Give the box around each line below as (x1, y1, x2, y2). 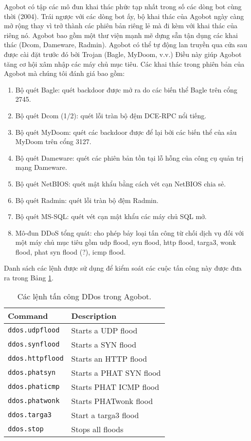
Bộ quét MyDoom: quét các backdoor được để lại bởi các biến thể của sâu (15, 127, 237, 137)
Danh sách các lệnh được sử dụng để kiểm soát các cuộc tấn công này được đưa (4, 263, 242, 273)
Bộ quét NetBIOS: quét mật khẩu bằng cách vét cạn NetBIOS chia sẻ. (15, 178, 226, 188)
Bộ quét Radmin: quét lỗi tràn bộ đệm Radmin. (15, 195, 159, 205)
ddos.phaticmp (8, 383, 60, 391)
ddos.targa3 (8, 411, 52, 419)
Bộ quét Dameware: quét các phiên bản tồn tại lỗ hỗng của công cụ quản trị (15, 152, 244, 163)
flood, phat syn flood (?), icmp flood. (15, 246, 126, 257)
